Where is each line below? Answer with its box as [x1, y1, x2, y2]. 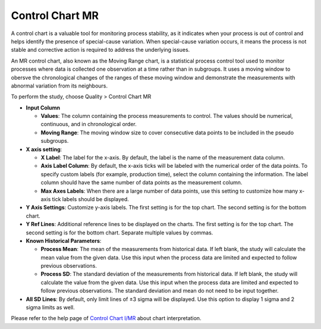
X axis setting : [26, 146, 62, 153]
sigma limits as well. [26, 304, 75, 311]
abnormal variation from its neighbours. [11, 82, 108, 89]
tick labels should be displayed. [52, 195, 129, 202]
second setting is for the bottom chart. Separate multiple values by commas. [26, 229, 213, 236]
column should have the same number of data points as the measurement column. [40, 179, 243, 186]
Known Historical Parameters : [26, 237, 102, 244]
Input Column [26, 104, 61, 111]
